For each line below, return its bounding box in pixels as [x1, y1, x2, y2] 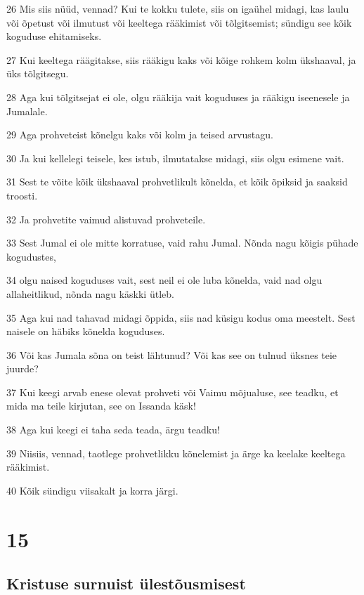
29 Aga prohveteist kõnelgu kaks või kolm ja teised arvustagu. [6, 127, 273, 142]
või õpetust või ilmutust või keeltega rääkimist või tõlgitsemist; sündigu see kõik [6, 15, 352, 30]
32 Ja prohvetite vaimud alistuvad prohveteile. [6, 211, 206, 226]
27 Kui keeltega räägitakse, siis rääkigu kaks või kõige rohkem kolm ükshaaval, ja [6, 52, 356, 67]
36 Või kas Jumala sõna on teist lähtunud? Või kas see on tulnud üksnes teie [6, 347, 337, 362]
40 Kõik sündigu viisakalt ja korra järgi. [6, 483, 178, 497]
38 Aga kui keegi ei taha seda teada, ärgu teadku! [6, 422, 220, 437]
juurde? [6, 361, 39, 376]
